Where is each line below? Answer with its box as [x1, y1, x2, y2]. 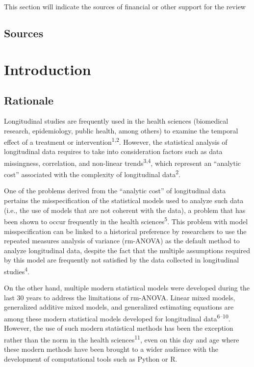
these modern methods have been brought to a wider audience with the [4, 344, 218, 354]
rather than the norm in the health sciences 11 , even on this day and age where [4, 333, 239, 344]
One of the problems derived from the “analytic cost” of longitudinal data [4, 185, 226, 196]
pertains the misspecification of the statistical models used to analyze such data [4, 195, 244, 206]
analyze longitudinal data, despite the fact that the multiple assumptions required [4, 245, 251, 255]
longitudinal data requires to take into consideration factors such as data [4, 146, 223, 157]
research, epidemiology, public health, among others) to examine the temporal [4, 125, 238, 135]
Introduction [4, 59, 91, 79]
